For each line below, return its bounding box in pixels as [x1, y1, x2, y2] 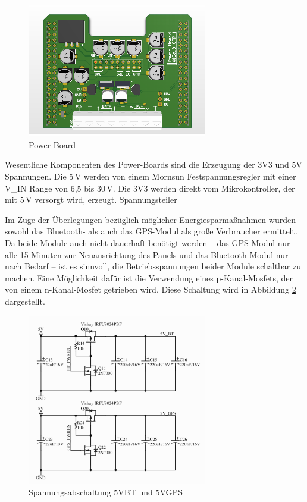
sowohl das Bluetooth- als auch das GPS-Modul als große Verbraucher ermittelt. [5, 225, 297, 237]
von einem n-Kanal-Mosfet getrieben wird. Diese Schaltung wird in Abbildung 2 [5, 283, 296, 296]
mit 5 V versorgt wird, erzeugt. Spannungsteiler [5, 193, 177, 206]
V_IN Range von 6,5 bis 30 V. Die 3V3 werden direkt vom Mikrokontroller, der [5, 181, 295, 194]
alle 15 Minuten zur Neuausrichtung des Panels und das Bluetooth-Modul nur [5, 248, 289, 261]
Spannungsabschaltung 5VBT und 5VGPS [29, 485, 183, 498]
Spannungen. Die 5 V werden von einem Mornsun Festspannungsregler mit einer [5, 170, 296, 182]
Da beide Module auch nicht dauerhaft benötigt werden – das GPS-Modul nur [5, 236, 290, 249]
